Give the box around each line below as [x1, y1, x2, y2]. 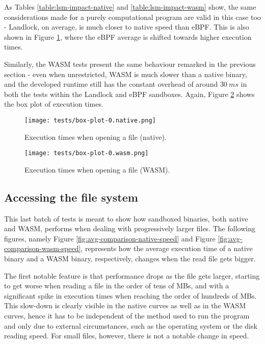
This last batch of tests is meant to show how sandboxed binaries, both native [4, 213, 248, 224]
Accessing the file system [4, 189, 138, 205]
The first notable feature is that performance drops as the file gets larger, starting [4, 270, 260, 281]
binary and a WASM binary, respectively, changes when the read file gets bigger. [4, 253, 256, 264]
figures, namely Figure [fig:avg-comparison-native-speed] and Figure [4, 233, 216, 243]
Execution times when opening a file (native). [24, 131, 167, 142]
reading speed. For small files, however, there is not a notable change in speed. [4, 330, 249, 341]
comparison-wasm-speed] [4, 243, 81, 254]
